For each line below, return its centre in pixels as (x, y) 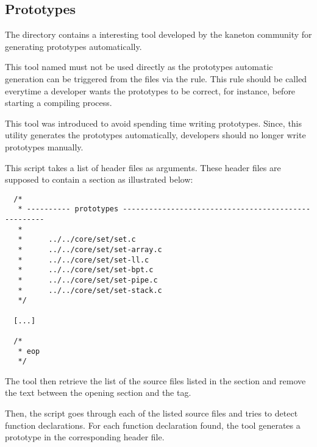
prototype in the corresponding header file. (85, 437)
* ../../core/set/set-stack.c (90, 290)
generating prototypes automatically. (73, 46)
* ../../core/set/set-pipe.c (88, 280)
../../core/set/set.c (92, 240)
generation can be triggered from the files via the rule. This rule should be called (156, 78)
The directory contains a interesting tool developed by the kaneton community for (158, 34)
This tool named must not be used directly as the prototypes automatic (139, 67)
